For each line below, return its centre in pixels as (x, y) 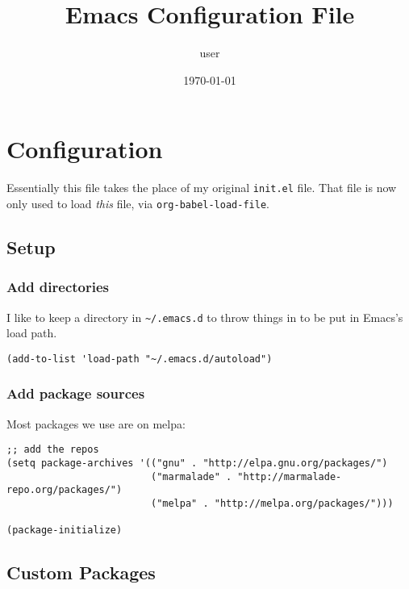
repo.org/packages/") (65, 490)
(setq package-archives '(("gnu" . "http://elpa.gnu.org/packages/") (197, 463)
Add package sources (76, 393)
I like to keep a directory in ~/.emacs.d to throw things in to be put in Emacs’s (205, 317)
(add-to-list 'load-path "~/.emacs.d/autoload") (140, 359)
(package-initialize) (65, 531)
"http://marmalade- (290, 476)
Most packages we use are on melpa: (96, 423)
